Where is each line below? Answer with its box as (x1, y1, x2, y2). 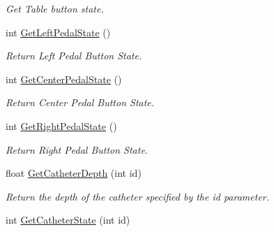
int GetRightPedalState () (6, 118, 117, 133)
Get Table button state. (6, 1, 104, 15)
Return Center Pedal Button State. (6, 95, 155, 110)
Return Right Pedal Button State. (6, 142, 149, 157)
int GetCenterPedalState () (6, 71, 122, 86)
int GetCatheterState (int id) (6, 212, 130, 227)
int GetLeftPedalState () (6, 24, 111, 39)
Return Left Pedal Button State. (6, 48, 142, 63)
